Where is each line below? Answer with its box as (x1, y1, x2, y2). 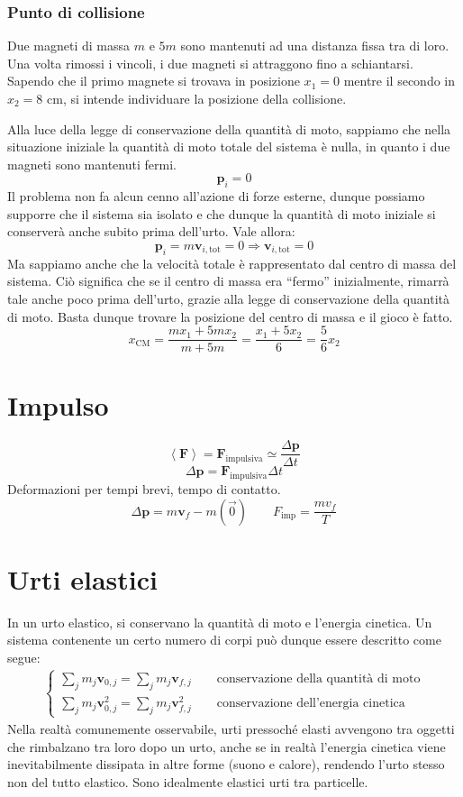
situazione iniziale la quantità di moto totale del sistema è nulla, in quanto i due (7, 137, 450, 156)
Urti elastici (7, 560, 158, 597)
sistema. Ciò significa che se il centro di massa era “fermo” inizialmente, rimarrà (7, 271, 449, 290)
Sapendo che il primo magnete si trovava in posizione (7, 71, 300, 90)
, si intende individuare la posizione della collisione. (62, 89, 347, 107)
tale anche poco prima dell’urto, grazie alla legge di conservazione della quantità (7, 289, 450, 307)
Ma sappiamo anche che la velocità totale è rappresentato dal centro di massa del (7, 253, 457, 272)
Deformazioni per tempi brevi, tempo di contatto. (7, 480, 281, 499)
